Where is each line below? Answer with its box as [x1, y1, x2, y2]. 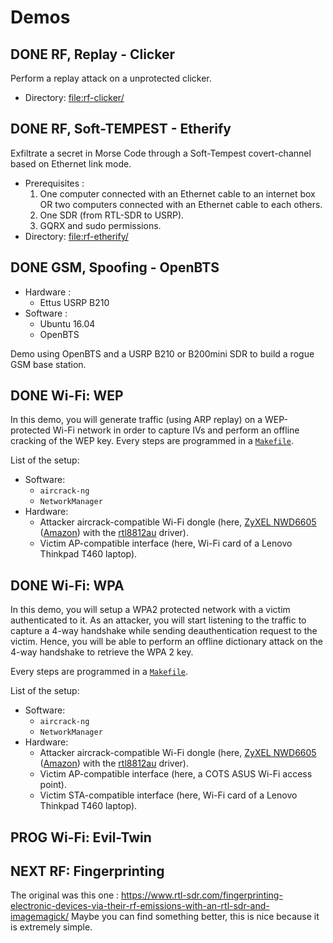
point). [39, 779, 67, 791]
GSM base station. [10, 358, 87, 370]
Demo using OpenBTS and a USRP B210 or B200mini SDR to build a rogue [10, 347, 315, 360]
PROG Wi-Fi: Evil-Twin [10, 829, 152, 846]
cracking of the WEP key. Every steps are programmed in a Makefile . [10, 435, 295, 447]
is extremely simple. [10, 921, 93, 933]
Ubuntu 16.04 [39, 317, 96, 330]
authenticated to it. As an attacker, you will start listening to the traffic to [10, 614, 307, 626]
